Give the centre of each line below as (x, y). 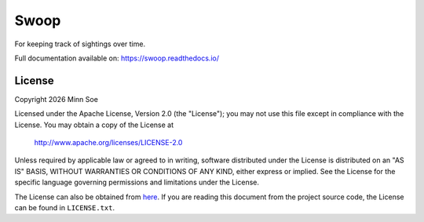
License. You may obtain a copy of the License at (94, 125)
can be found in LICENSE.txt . (65, 207)
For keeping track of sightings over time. (80, 44)
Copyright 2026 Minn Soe (56, 99)
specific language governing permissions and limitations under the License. (137, 182)
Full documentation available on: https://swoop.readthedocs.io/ (117, 58)
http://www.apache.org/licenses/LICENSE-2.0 (108, 143)
